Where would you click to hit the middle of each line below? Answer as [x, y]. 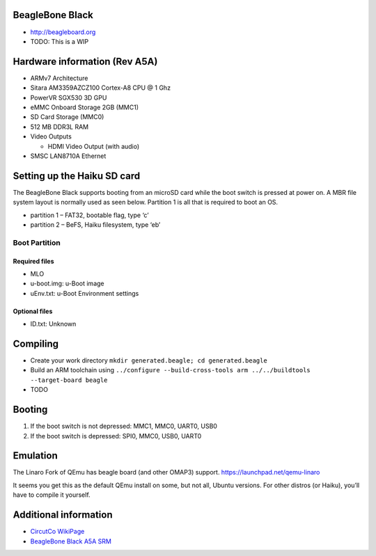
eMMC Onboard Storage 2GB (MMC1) [85, 107]
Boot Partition [37, 242]
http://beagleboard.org [63, 32]
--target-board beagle [69, 380]
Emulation [36, 456]
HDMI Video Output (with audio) [94, 146]
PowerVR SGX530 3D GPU [69, 97]
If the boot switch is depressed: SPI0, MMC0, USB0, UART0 [116, 436]
